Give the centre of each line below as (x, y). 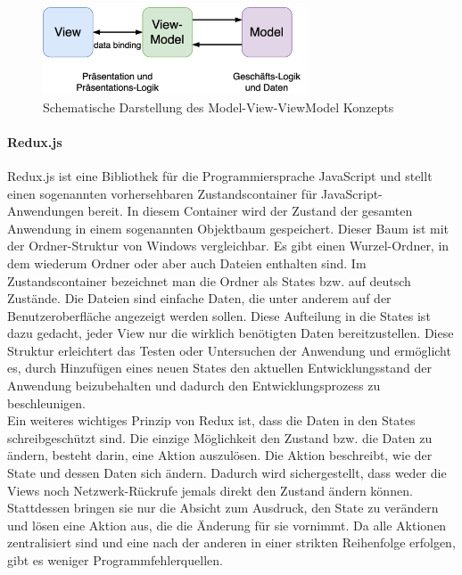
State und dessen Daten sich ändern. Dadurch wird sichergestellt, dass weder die (227, 473)
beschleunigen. (46, 402)
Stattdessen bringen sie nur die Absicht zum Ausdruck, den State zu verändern (223, 508)
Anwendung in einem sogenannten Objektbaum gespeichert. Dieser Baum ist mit (228, 228)
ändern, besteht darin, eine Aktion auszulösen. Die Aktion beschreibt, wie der (220, 455)
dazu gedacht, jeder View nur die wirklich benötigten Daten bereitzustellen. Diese (231, 333)
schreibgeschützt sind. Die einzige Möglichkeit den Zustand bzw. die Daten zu (220, 437)
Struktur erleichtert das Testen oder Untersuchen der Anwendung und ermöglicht (229, 350)
